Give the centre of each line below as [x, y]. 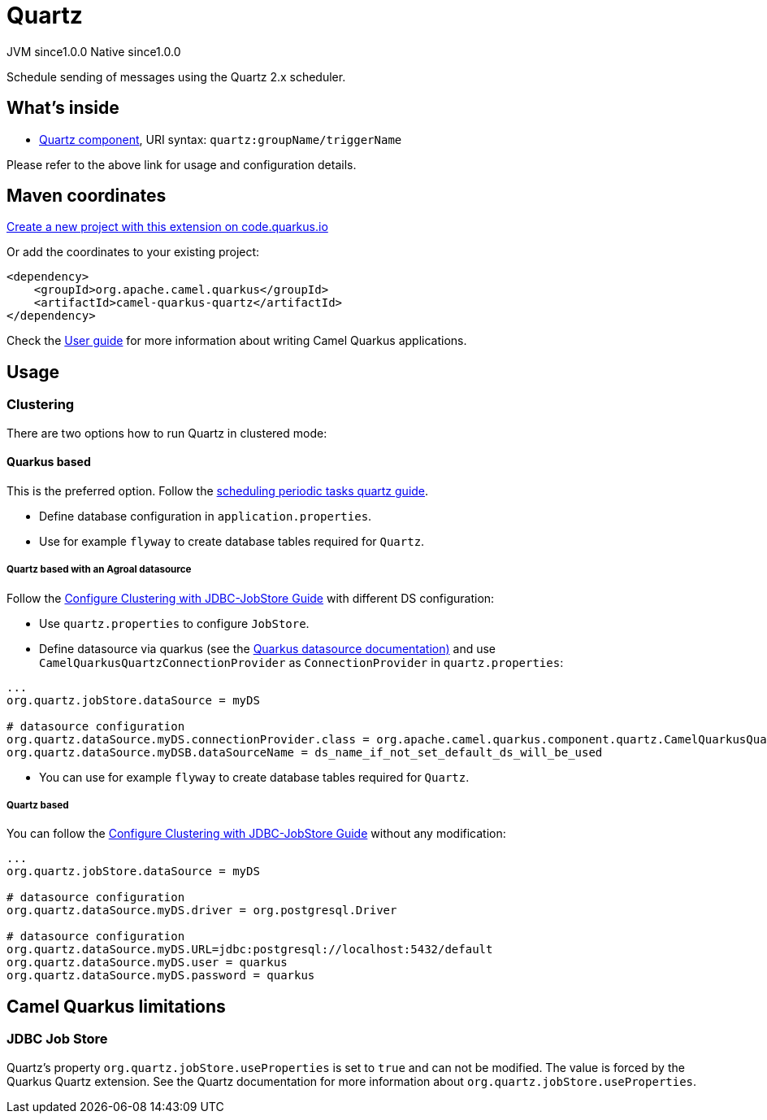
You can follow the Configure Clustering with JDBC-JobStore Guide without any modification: [256, 834]
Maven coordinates [87, 196]
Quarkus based [49, 462]
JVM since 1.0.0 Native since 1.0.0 [94, 51]
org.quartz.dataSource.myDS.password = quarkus [161, 976]
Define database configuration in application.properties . [206, 516]
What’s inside [63, 108]
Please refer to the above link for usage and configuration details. [182, 164]
